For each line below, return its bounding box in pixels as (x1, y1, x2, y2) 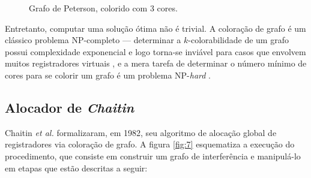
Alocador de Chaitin (5, 98, 134, 116)
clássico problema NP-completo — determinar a (5, 34, 181, 46)
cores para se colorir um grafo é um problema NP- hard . (5, 68, 211, 81)
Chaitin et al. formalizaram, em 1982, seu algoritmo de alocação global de (5, 126, 277, 138)
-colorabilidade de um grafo (188, 34, 289, 46)
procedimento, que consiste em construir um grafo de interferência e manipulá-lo (5, 149, 301, 162)
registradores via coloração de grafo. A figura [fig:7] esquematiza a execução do (5, 138, 295, 150)
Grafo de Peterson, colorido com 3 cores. (29, 2, 178, 14)
